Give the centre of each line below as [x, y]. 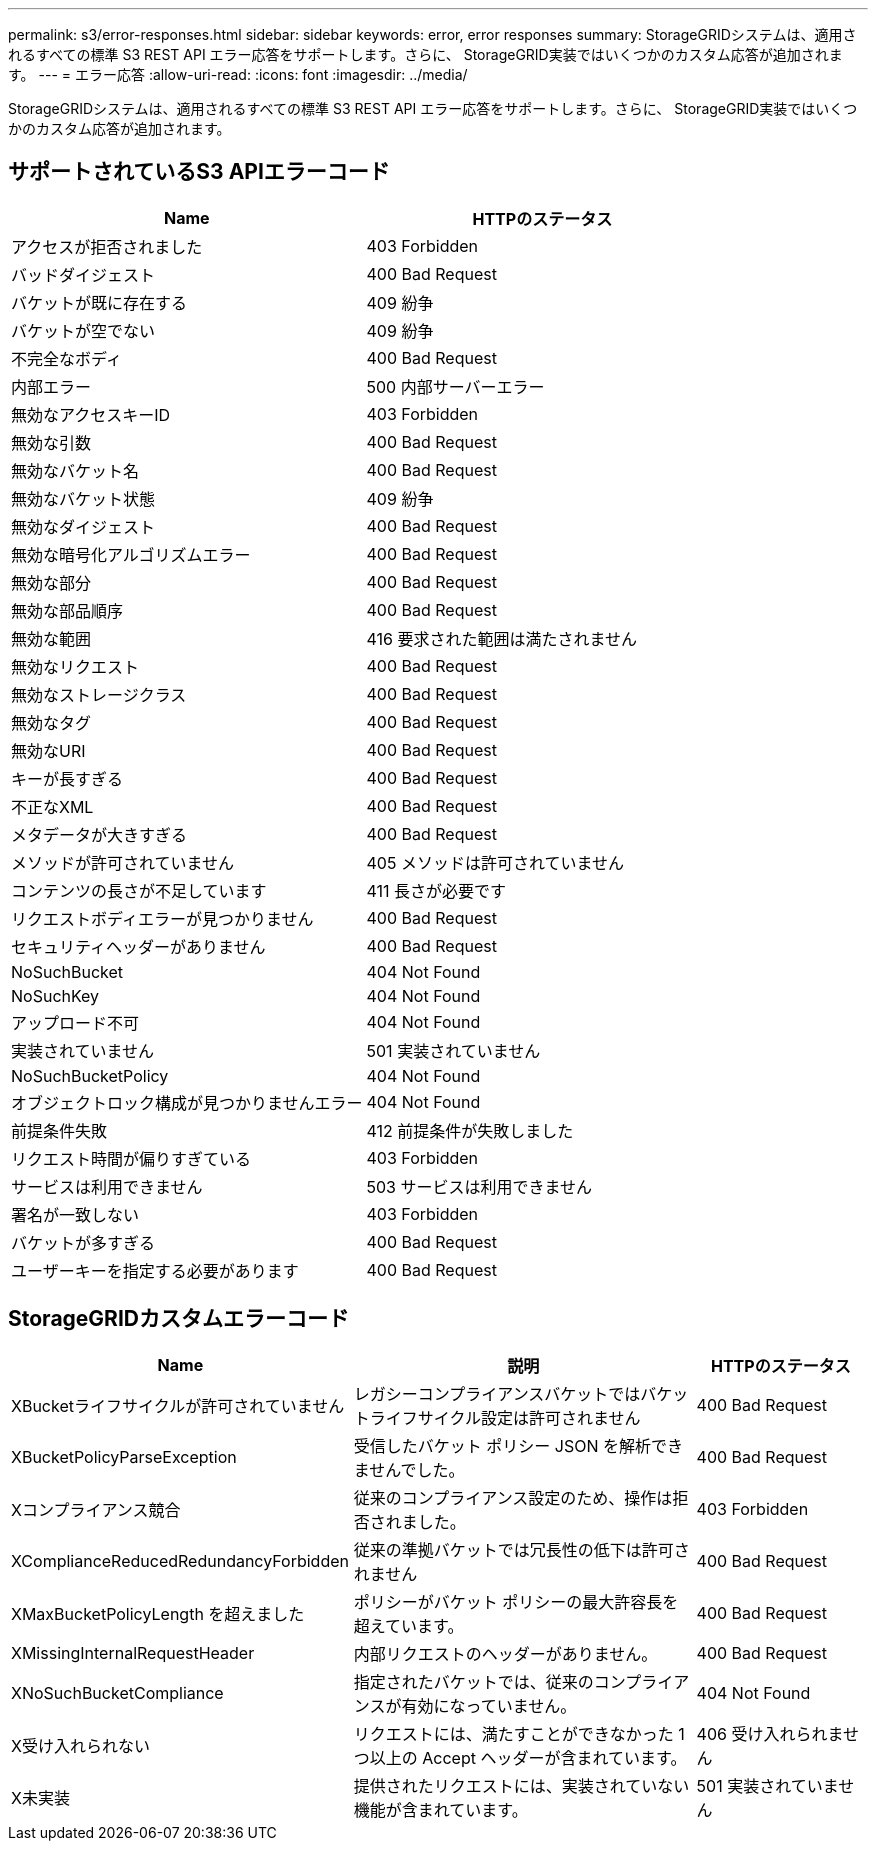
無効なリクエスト [75, 666]
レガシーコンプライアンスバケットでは [497, 1393]
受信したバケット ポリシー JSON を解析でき [518, 1445]
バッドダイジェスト [83, 274]
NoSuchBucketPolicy [90, 1075]
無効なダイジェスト [83, 526]
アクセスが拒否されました [107, 246]
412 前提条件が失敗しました [470, 1130]
